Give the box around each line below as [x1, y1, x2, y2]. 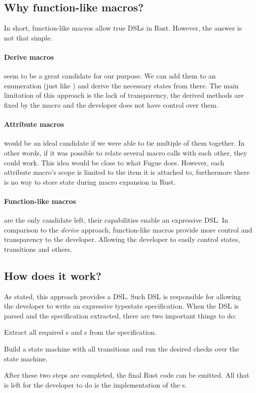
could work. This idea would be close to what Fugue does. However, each [4, 157, 224, 167]
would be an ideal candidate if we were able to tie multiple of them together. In [4, 138, 245, 148]
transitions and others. [4, 243, 72, 254]
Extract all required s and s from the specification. [4, 327, 157, 337]
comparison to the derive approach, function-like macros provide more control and [4, 224, 253, 235]
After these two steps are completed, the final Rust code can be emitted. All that [4, 370, 250, 380]
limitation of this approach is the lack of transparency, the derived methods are [4, 90, 244, 100]
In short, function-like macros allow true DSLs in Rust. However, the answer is [4, 23, 242, 33]
